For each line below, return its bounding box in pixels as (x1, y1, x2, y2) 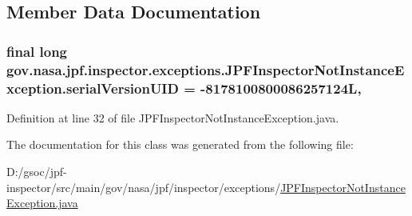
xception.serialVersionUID (6, 78, 179, 98)
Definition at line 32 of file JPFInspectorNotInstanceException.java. (6, 109, 339, 126)
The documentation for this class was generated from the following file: (6, 136, 354, 153)
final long (6, 41, 68, 61)
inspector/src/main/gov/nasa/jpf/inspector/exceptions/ (6, 178, 281, 195)
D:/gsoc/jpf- (6, 163, 67, 180)
